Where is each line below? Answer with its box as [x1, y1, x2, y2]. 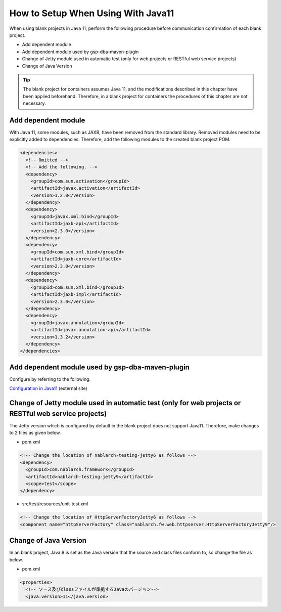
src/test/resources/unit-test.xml [22, 501, 88, 507]
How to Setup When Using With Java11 [9, 8, 174, 19]
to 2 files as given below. [9, 430, 61, 436]
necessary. [23, 100, 46, 106]
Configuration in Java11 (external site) [9, 385, 88, 391]
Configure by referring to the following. [9, 376, 91, 382]
